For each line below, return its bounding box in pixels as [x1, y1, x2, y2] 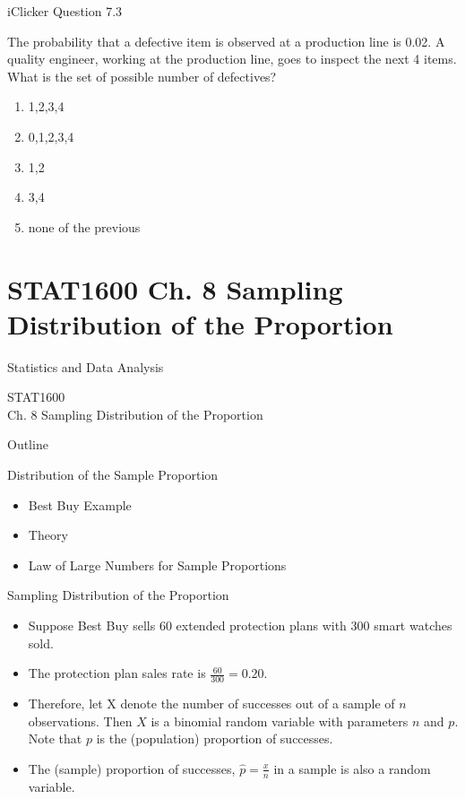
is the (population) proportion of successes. [96, 729, 333, 748]
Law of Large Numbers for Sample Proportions [28, 555, 287, 574]
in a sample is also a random [273, 759, 431, 777]
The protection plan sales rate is [28, 664, 206, 682]
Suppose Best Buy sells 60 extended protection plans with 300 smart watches [28, 616, 452, 634]
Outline [7, 435, 48, 454]
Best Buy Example [28, 495, 132, 514]
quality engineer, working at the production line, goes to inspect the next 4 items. [7, 49, 457, 68]
